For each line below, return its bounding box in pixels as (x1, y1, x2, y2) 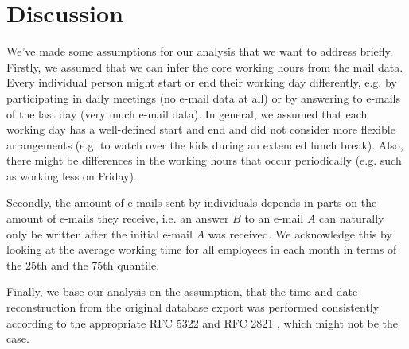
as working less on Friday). (6, 167, 137, 184)
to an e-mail (244, 210, 304, 227)
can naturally (319, 210, 384, 227)
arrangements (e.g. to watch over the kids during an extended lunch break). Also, (6, 136, 403, 153)
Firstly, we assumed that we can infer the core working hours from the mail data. (6, 58, 403, 75)
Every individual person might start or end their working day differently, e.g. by (6, 74, 397, 91)
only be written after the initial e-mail (6, 225, 193, 242)
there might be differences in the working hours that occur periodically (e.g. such (6, 152, 402, 169)
